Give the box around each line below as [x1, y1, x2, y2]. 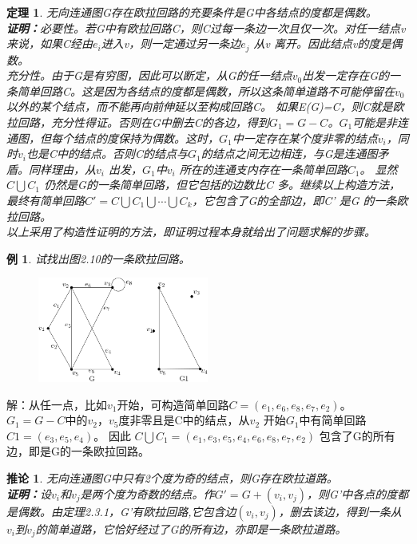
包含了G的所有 [319, 427, 395, 443]
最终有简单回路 [6, 191, 85, 208]
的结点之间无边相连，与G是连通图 [201, 145, 378, 162]
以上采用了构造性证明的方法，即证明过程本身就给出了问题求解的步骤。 [6, 223, 375, 240]
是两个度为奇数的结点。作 [80, 485, 215, 502]
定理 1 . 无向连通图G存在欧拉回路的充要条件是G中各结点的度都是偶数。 [6, 4, 377, 20]
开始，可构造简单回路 [117, 396, 229, 412]
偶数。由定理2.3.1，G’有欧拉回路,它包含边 [17, 503, 236, 519]
